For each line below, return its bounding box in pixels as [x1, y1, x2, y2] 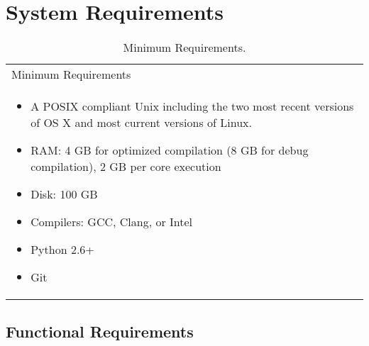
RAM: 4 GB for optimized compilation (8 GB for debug [31, 142, 309, 159]
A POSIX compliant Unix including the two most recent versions [31, 98, 354, 115]
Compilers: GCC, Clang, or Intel [31, 213, 193, 230]
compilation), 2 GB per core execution [31, 158, 221, 175]
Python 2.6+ [31, 241, 94, 258]
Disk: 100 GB [31, 186, 98, 203]
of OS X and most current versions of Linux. [31, 114, 252, 131]
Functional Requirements [6, 320, 194, 342]
